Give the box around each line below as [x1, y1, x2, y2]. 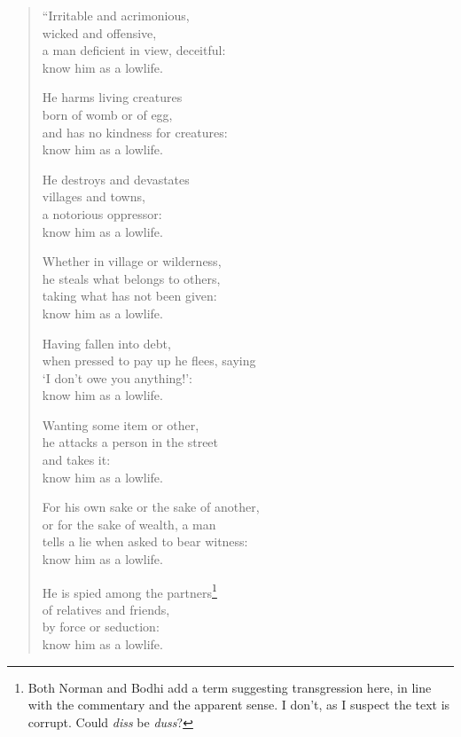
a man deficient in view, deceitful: [42, 41, 226, 59]
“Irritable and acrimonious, [42, 6, 190, 24]
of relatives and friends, [42, 600, 170, 618]
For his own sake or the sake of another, [42, 498, 260, 516]
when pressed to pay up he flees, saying [42, 351, 256, 370]
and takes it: [42, 451, 111, 469]
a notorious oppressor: [42, 204, 162, 223]
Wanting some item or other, [42, 415, 199, 434]
